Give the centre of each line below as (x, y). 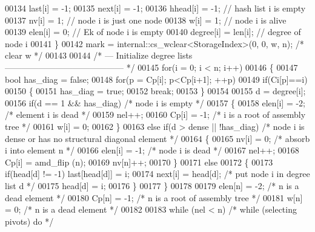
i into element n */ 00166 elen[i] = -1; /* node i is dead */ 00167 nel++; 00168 (152, 150)
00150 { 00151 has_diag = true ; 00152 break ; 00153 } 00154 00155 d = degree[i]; (155, 91)
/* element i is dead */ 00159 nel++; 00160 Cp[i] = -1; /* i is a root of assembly (155, 114)
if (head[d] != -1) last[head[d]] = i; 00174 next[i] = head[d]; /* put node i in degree (157, 174)
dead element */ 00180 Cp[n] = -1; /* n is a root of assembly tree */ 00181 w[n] (154, 197)
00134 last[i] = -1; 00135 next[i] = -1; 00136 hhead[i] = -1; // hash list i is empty (155, 8)
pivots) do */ (29, 221)
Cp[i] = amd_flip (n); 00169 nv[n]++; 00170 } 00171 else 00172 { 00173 (139, 162)
